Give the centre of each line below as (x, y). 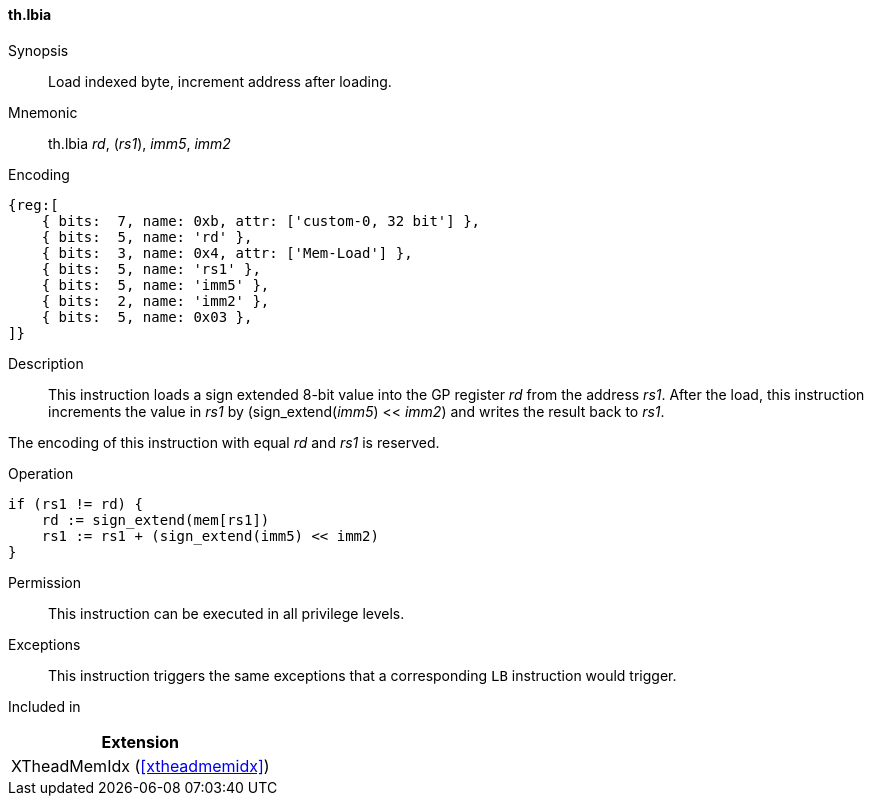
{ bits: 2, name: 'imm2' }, (155, 300)
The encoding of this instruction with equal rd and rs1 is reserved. (224, 442)
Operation (41, 473)
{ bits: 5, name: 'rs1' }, (151, 268)
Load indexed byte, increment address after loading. (220, 81)
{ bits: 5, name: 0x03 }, (147, 316)
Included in (44, 706)
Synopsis (38, 50)
